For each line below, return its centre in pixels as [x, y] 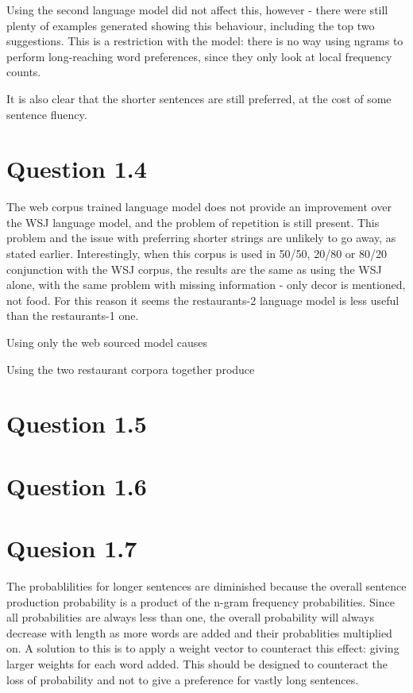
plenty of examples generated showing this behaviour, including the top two [191, 25]
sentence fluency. [47, 114]
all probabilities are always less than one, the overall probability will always [190, 617]
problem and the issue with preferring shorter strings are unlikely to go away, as [201, 238]
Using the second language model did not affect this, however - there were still [197, 10]
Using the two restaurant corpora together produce [131, 369]
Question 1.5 [77, 423]
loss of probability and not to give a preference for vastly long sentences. [183, 679]
